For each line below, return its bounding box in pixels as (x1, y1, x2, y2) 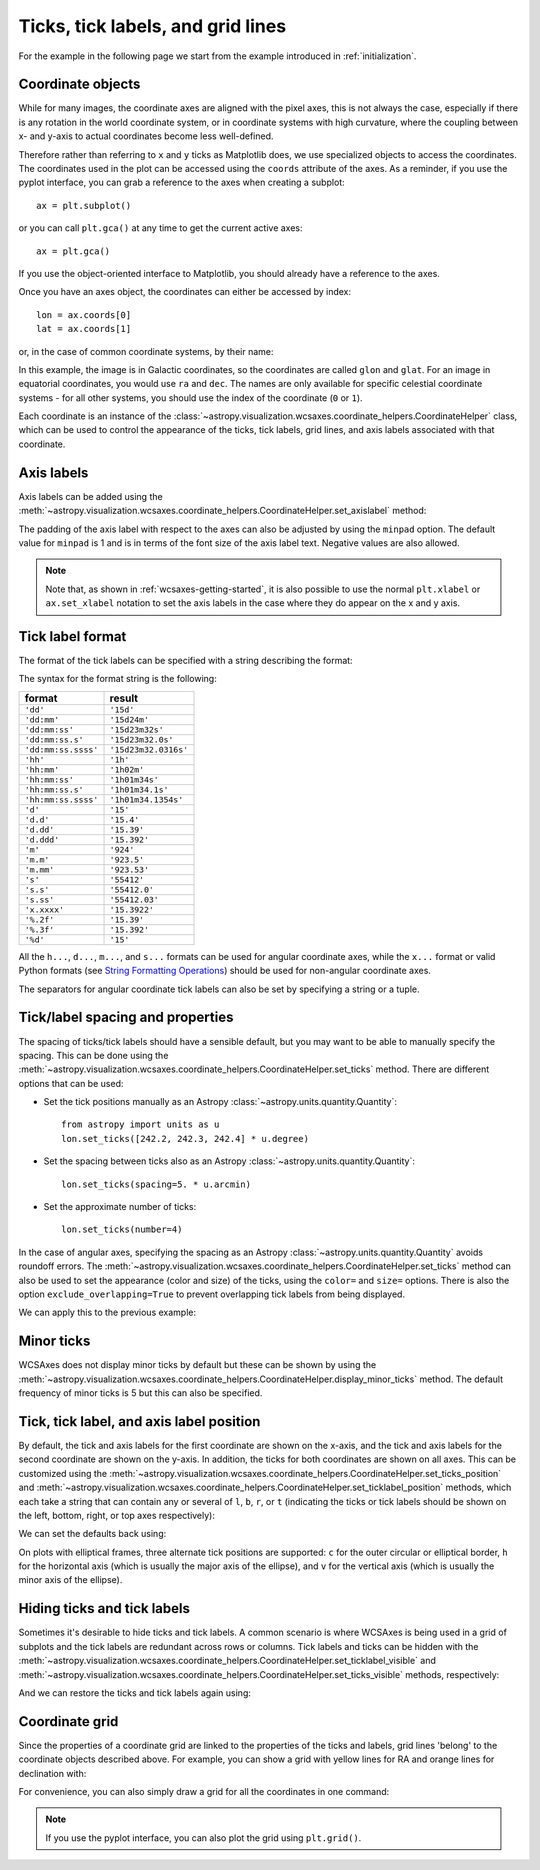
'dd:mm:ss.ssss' (24, 744, 99, 755)
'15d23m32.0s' (109, 734, 174, 745)
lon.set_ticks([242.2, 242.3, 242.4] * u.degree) (61, 1133, 310, 1144)
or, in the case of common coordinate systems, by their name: (18, 345, 274, 357)
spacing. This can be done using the (18, 1049, 169, 1061)
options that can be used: (18, 1077, 124, 1089)
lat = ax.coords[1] (36, 323, 132, 335)
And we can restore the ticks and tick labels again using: (18, 1686, 252, 1699)
